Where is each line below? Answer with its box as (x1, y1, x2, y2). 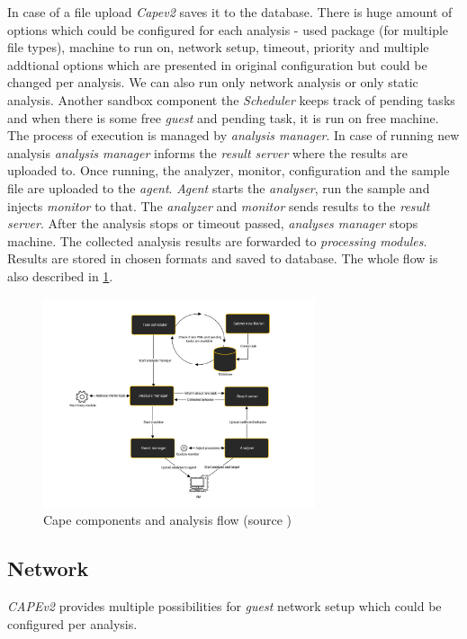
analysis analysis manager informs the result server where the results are (7, 143, 408, 162)
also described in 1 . (7, 266, 113, 285)
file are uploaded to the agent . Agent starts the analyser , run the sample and (7, 178, 430, 197)
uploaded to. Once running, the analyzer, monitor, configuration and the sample (7, 161, 450, 180)
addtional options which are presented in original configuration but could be (7, 55, 427, 74)
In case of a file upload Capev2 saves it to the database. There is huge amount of (7, 3, 453, 21)
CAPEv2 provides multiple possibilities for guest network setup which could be (7, 597, 442, 616)
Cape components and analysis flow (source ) (43, 510, 292, 529)
